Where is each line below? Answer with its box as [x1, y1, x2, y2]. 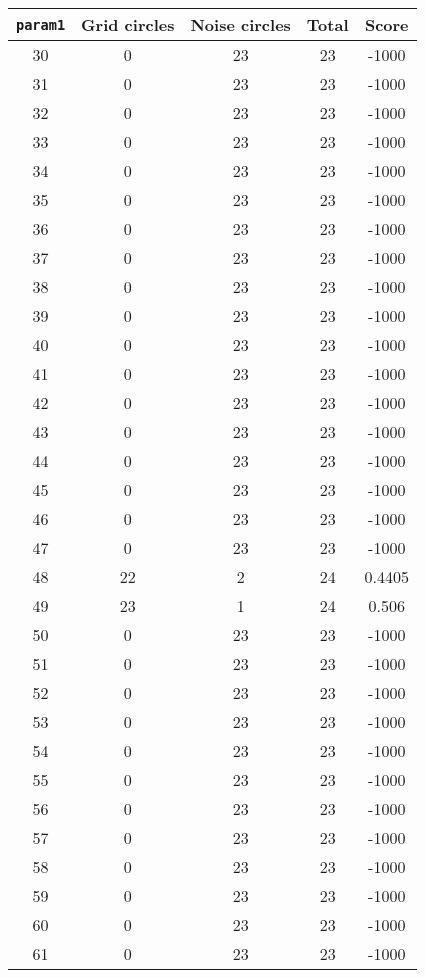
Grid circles [81, 13, 175, 36]
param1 [16, 16, 66, 33]
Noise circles [190, 13, 291, 36]
